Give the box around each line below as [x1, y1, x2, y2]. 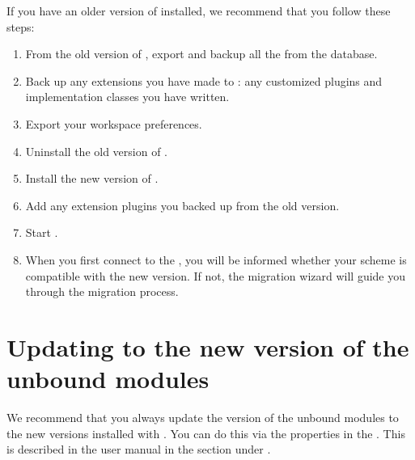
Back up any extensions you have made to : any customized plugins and [25, 72, 383, 89]
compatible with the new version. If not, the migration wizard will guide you [25, 267, 406, 284]
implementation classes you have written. [25, 88, 230, 105]
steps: [6, 18, 35, 35]
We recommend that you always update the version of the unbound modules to [6, 409, 399, 426]
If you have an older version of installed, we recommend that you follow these [6, 2, 391, 19]
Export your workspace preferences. [25, 115, 202, 132]
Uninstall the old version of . [25, 142, 168, 159]
